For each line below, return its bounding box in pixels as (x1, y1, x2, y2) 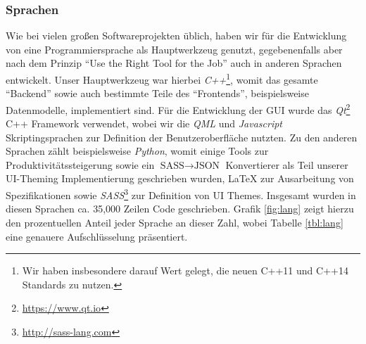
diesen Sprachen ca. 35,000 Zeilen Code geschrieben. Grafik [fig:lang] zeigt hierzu (6, 201, 354, 216)
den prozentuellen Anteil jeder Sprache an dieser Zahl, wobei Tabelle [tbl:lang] (6, 215, 343, 229)
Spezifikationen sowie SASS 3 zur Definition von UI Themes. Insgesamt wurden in (6, 186, 356, 202)
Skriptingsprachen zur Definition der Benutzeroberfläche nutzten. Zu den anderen (6, 129, 358, 144)
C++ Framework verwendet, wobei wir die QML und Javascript (6, 116, 282, 131)
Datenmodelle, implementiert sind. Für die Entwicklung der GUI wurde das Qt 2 (6, 100, 351, 117)
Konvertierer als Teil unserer (225, 157, 348, 172)
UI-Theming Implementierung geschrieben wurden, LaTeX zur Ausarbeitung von (6, 171, 354, 186)
